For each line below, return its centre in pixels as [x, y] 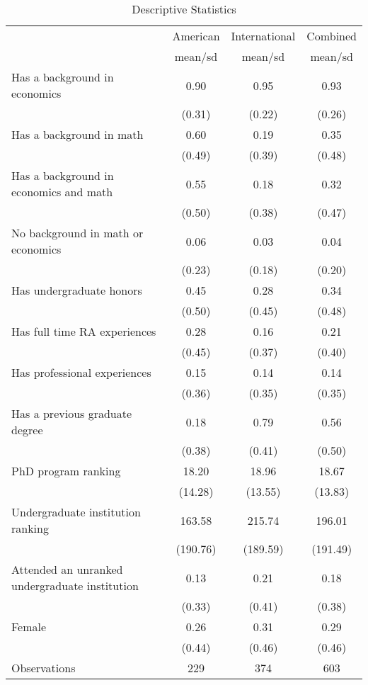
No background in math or [77, 233]
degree [27, 430]
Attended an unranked [67, 569]
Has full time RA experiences [84, 331]
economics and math [62, 192]
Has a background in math [77, 134]
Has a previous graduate [72, 413]
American [196, 36]
